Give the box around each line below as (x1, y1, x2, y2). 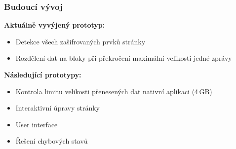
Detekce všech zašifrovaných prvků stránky (15, 36, 146, 46)
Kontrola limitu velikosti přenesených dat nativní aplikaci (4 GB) (15, 86, 212, 96)
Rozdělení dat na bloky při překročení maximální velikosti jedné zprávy (15, 53, 232, 63)
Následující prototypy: (4, 70, 81, 79)
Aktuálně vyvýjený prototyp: (4, 20, 105, 30)
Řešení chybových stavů (15, 136, 88, 146)
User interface (15, 119, 58, 129)
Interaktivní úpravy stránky (15, 103, 100, 113)
